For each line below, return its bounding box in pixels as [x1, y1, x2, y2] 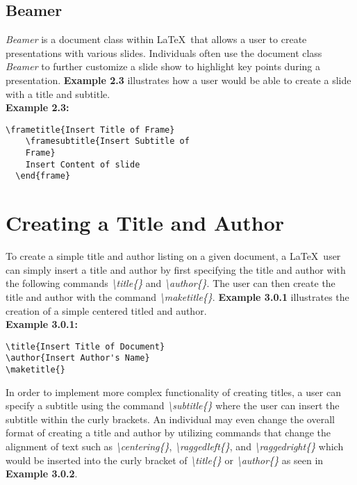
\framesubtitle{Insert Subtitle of [25, 136, 190, 147]
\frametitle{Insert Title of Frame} [6, 124, 175, 135]
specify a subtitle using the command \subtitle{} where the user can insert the [6, 398, 340, 413]
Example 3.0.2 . [6, 466, 78, 481]
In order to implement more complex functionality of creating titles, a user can [6, 384, 341, 399]
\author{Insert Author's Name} [6, 353, 150, 363]
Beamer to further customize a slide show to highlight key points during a [6, 59, 320, 74]
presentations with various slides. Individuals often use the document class [6, 45, 322, 60]
